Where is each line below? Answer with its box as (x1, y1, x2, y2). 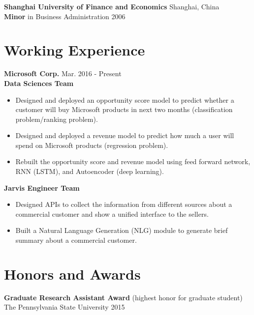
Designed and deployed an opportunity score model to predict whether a (15, 94, 234, 105)
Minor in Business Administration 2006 (4, 11, 126, 21)
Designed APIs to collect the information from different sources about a (15, 199, 232, 209)
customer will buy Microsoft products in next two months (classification (15, 104, 233, 115)
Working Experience (4, 40, 145, 60)
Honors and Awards (4, 263, 141, 284)
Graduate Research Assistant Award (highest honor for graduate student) (4, 292, 243, 302)
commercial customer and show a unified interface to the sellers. (15, 208, 209, 219)
